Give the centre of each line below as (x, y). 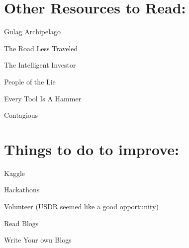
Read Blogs (21, 223)
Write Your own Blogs (38, 240)
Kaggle (14, 173)
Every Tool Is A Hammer (43, 98)
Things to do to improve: (92, 149)
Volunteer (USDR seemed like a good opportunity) (81, 206)
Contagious (21, 115)
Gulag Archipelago (33, 32)
